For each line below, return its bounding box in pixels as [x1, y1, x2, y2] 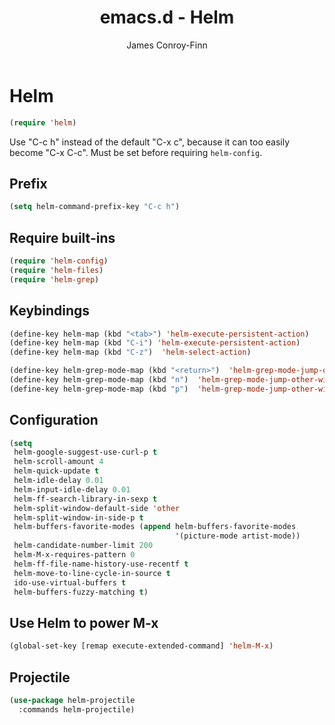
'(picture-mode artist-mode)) [174, 531, 301, 541]
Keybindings [9, 302, 91, 320]
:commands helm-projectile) [18, 704, 136, 715]
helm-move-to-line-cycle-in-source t [13, 568, 171, 578]
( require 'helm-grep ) [9, 274, 100, 285]
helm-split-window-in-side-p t [13, 512, 144, 523]
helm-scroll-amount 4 [13, 457, 104, 467]
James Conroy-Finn [126, 39, 208, 51]
